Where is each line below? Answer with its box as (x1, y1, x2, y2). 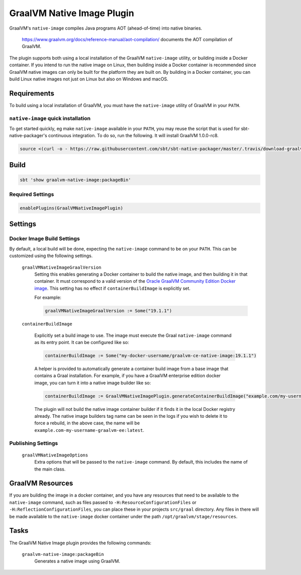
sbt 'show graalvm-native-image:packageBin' (20, 177, 131, 183)
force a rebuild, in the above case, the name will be (34, 420, 140, 426)
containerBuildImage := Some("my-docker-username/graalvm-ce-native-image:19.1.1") (45, 353, 257, 359)
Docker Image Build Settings (9, 235, 80, 242)
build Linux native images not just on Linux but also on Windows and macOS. (9, 76, 169, 82)
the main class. (34, 466, 66, 472)
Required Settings (9, 191, 54, 198)
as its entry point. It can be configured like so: (34, 339, 129, 345)
